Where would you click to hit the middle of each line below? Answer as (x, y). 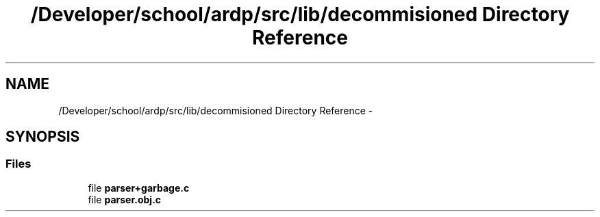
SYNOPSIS (43, 137)
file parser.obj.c (125, 199)
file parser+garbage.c (139, 188)
